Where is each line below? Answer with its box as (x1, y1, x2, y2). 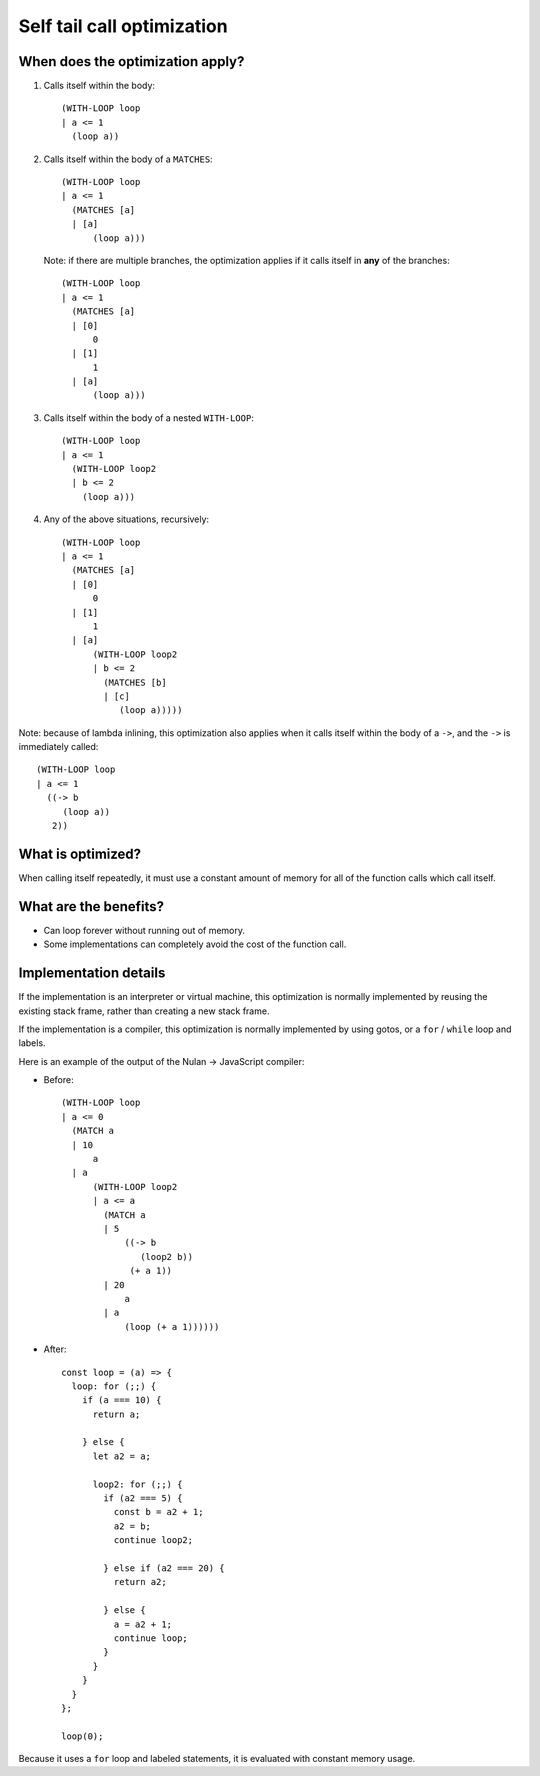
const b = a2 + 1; (113, 1506, 204, 1518)
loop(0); (61, 1730, 104, 1742)
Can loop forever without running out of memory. (43, 924, 245, 936)
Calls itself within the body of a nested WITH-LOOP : (43, 411, 254, 424)
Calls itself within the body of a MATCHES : (43, 153, 214, 165)
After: (43, 1343, 67, 1355)
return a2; (113, 1576, 167, 1588)
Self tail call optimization (18, 15, 229, 37)
